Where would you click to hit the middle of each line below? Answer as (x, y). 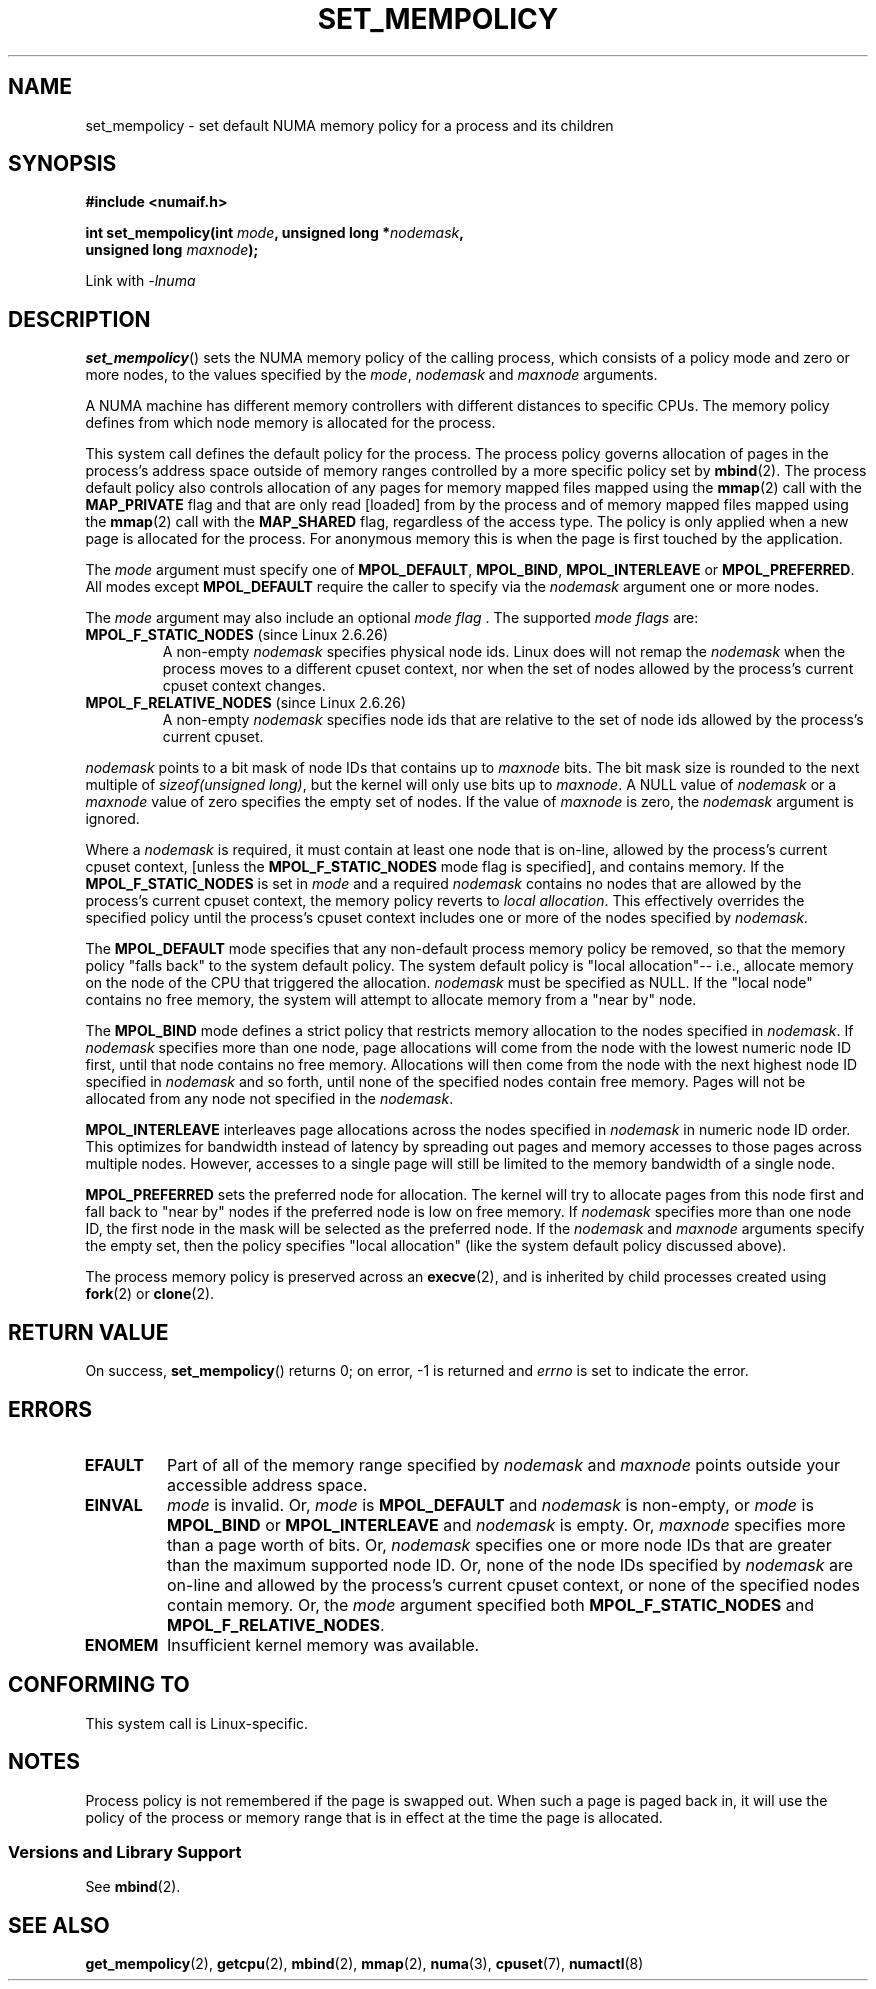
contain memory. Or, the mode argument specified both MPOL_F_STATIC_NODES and (491, 1604)
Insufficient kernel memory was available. (323, 1644)
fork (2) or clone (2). (150, 1294)
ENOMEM (121, 1644)
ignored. (112, 819)
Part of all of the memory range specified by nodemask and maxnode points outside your (503, 1464)
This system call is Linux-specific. (197, 1723)
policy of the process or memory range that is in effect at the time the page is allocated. (374, 1817)
